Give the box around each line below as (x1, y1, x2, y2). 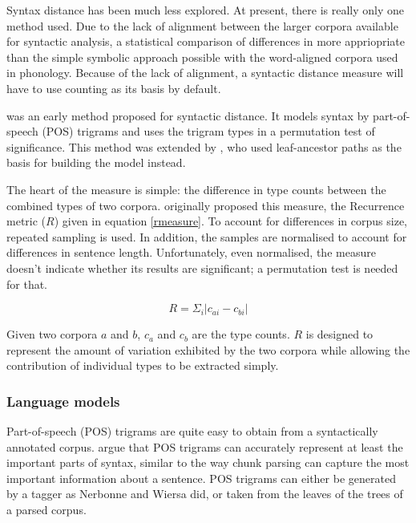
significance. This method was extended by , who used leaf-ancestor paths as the (6, 138, 402, 155)
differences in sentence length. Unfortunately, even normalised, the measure (6, 244, 376, 261)
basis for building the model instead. (6, 154, 186, 171)
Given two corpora (6, 326, 98, 343)
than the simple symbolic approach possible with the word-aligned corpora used (6, 48, 398, 65)
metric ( (6, 213, 46, 229)
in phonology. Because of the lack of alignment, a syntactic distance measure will (6, 64, 404, 81)
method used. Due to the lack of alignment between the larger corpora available (6, 17, 398, 34)
